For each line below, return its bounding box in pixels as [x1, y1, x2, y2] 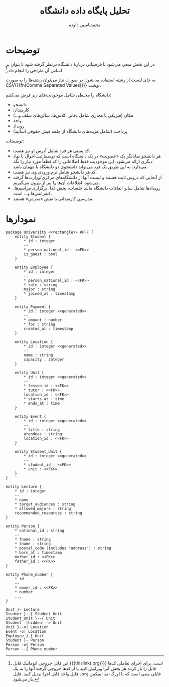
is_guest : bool [24, 252, 58, 257]
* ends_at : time [24, 401, 60, 406]
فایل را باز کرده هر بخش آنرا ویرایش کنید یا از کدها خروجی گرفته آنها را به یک [13, 665, 156, 671]
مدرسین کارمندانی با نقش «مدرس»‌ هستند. [13, 196, 94, 202]
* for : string [24, 322, 56, 327]
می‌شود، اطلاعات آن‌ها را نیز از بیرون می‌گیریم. [13, 180, 100, 186]
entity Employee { [15, 265, 53, 270]
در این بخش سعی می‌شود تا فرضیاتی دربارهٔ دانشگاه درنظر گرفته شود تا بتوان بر [6, 61, 155, 67]
